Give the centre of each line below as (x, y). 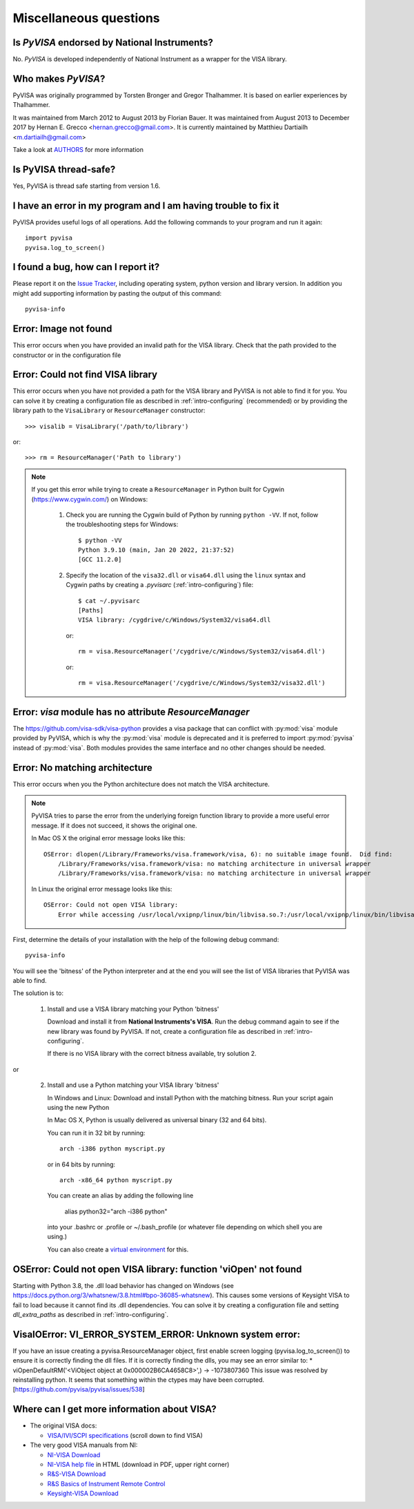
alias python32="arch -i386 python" (116, 1211)
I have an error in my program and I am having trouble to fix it (146, 205)
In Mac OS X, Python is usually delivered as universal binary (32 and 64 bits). (157, 1120)
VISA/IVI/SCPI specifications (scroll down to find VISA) (125, 1435)
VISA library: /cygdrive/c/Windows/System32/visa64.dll (175, 620)
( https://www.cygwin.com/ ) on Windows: (90, 499)
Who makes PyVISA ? (59, 78)
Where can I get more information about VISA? (115, 1409)
